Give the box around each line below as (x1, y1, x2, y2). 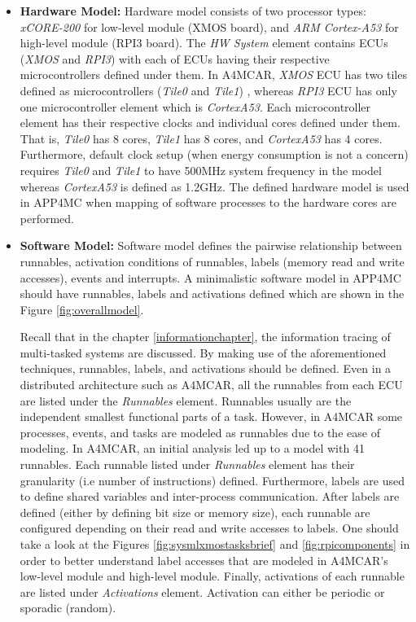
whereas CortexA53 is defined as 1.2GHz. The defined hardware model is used (20, 177, 409, 195)
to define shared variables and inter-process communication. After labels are (20, 488, 400, 505)
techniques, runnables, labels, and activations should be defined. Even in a (20, 360, 392, 377)
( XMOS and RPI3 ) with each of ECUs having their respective (20, 50, 330, 67)
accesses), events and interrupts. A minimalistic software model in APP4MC (20, 269, 401, 286)
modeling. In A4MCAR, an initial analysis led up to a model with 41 (20, 440, 365, 457)
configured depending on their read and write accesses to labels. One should (20, 519, 399, 537)
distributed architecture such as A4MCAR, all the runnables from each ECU (20, 376, 403, 393)
